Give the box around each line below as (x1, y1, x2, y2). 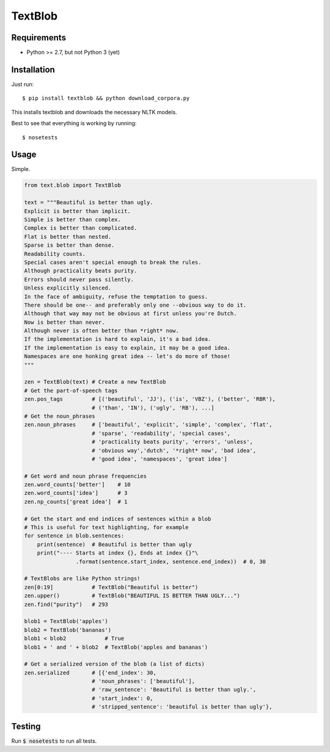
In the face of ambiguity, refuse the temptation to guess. (24, 293, 208, 300)
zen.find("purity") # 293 (24, 601, 108, 608)
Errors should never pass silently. (24, 276, 134, 283)
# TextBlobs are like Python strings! (24, 575, 141, 582)
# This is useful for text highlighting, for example (24, 524, 189, 531)
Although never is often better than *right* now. (24, 327, 180, 334)
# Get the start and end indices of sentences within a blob (24, 515, 211, 522)
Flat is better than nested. (24, 233, 112, 240)
